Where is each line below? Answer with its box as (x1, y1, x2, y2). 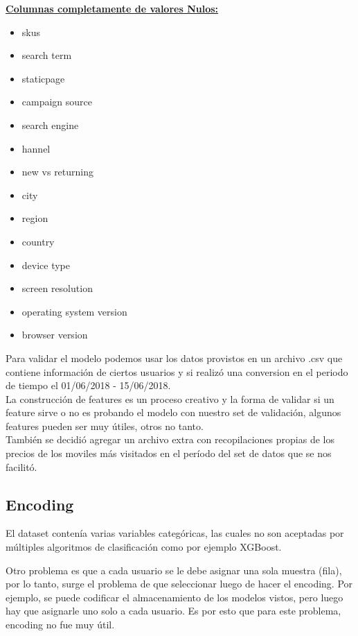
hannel (21, 141, 51, 155)
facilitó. (6, 459, 37, 474)
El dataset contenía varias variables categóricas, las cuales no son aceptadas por (6, 526, 344, 540)
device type (21, 257, 71, 272)
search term (21, 48, 72, 62)
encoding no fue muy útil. (6, 617, 115, 632)
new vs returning (21, 164, 94, 179)
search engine (21, 117, 79, 132)
